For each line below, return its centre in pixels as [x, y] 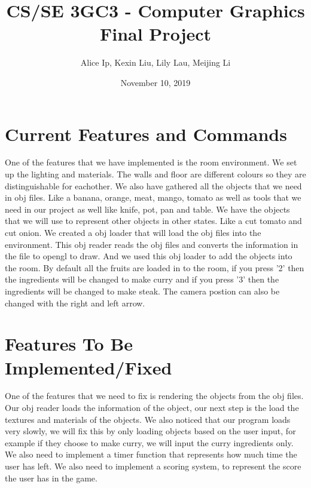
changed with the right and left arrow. [75, 303]
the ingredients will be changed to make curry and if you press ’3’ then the [142, 279]
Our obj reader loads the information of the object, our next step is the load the [152, 408]
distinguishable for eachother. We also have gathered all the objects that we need [153, 185]
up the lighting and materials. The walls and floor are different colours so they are [155, 174]
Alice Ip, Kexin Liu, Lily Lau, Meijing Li [155, 62]
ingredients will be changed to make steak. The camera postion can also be [142, 291]
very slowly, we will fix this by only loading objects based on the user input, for [150, 431]
